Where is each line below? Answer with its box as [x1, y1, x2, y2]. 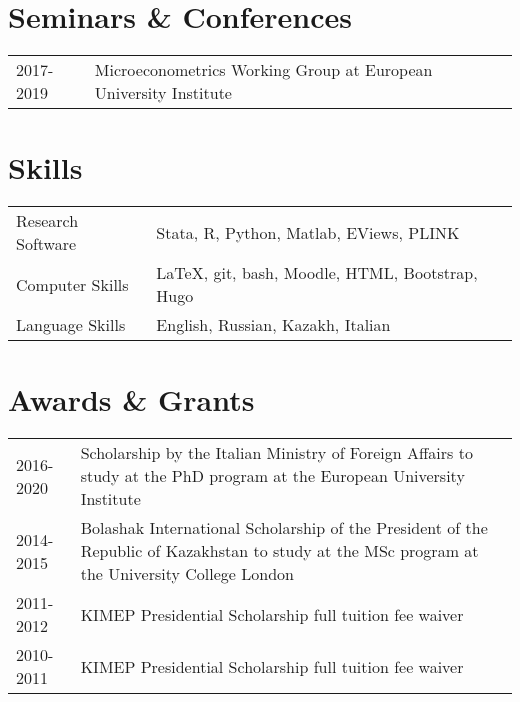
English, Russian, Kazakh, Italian [156, 313, 391, 337]
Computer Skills [16, 272, 129, 296]
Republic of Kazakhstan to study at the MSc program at [80, 539, 479, 563]
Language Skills [16, 313, 126, 337]
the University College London [80, 562, 294, 586]
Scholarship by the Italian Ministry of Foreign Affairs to [80, 441, 473, 465]
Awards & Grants [8, 379, 255, 420]
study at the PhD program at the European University [80, 464, 465, 488]
